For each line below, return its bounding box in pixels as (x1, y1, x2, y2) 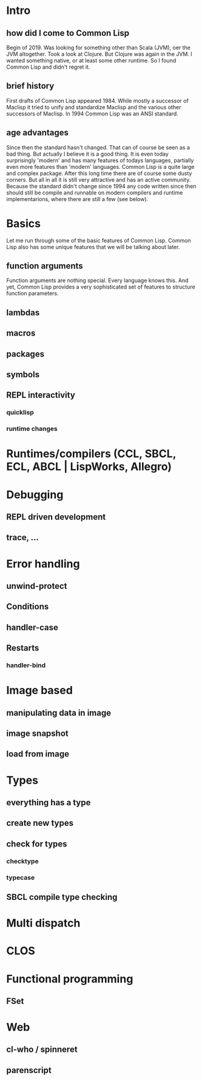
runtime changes (6, 425, 58, 433)
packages (6, 349, 44, 359)
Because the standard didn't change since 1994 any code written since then (6, 182, 197, 190)
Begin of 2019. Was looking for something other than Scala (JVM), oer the (6, 44, 191, 51)
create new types (6, 818, 74, 828)
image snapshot (6, 728, 69, 738)
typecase (6, 873, 35, 882)
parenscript (6, 1065, 52, 1076)
